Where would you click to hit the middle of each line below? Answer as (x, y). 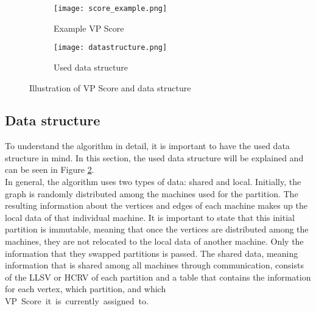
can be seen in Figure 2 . (50, 169)
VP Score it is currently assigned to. (77, 301)
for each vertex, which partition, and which (86, 289)
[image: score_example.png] (111, 9)
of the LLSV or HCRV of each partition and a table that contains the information (158, 277)
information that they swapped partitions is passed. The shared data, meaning (152, 253)
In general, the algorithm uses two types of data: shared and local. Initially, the (153, 182)
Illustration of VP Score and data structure (110, 87)
